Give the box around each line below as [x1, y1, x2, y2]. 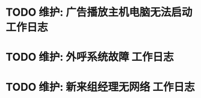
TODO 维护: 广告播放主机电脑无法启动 [5, 5, 193, 19]
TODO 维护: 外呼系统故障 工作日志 [5, 51, 174, 64]
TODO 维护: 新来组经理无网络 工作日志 [5, 80, 195, 94]
